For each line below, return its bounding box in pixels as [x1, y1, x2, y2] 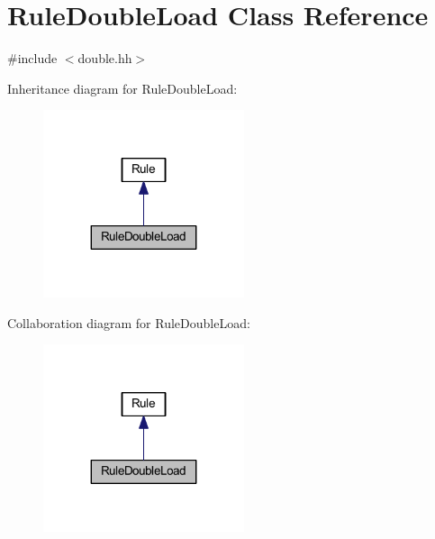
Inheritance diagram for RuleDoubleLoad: [7, 78, 238, 97]
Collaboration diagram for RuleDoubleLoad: [7, 313, 250, 332]
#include [7, 49, 58, 68]
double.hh [77, 49, 132, 68]
